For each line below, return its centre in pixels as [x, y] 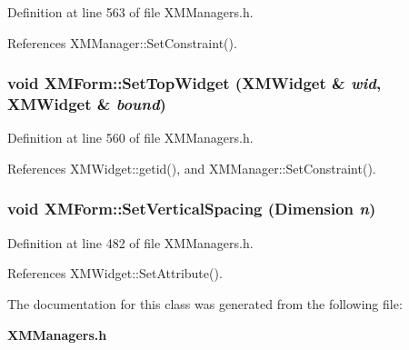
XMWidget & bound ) [87, 104]
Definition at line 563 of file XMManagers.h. [130, 12]
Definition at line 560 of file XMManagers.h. [130, 138]
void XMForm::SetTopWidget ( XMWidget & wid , [195, 83]
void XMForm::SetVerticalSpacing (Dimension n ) [192, 209]
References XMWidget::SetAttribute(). [115, 273]
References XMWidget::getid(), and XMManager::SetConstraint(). [192, 168]
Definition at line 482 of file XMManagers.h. [130, 242]
